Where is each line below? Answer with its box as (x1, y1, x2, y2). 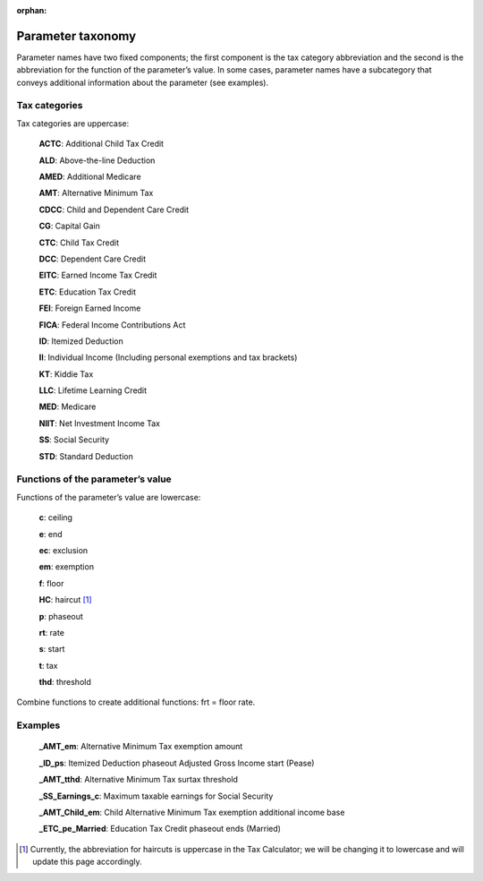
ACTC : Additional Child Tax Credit (38, 139, 165, 150)
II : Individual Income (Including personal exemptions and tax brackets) (38, 352, 298, 363)
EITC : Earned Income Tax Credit (38, 269, 157, 281)
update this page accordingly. (32, 856, 142, 868)
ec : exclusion (38, 544, 89, 555)
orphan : (16, 5, 47, 15)
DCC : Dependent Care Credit (38, 253, 147, 264)
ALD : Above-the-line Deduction (38, 155, 156, 166)
